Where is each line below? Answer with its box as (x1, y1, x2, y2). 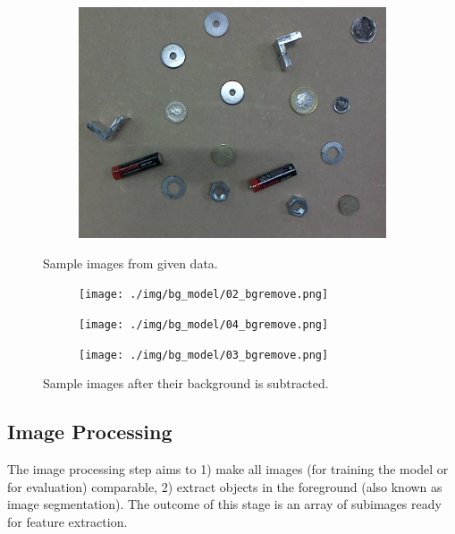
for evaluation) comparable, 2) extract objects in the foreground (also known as (7, 477, 442, 496)
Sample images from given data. (43, 253, 218, 272)
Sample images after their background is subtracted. (43, 374, 329, 393)
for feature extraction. (7, 512, 128, 530)
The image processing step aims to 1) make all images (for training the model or (7, 459, 449, 478)
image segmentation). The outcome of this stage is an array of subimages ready (7, 495, 442, 513)
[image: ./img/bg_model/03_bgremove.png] (79, 348, 329, 361)
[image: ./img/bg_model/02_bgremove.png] (79, 288, 329, 301)
